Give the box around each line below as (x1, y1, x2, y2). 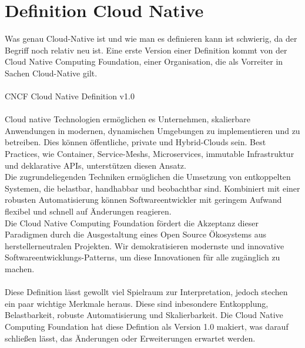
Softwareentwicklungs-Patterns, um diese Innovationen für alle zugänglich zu (5, 251, 280, 263)
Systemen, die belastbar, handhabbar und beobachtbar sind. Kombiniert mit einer (5, 182, 300, 194)
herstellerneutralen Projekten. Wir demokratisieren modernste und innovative (5, 239, 284, 252)
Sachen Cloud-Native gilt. (5, 66, 98, 79)
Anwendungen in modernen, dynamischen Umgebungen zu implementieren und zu (5, 124, 300, 136)
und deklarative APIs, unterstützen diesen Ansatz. (5, 159, 186, 171)
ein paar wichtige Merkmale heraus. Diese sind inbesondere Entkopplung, (5, 297, 269, 309)
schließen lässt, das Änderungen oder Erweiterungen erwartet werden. (5, 332, 256, 344)
